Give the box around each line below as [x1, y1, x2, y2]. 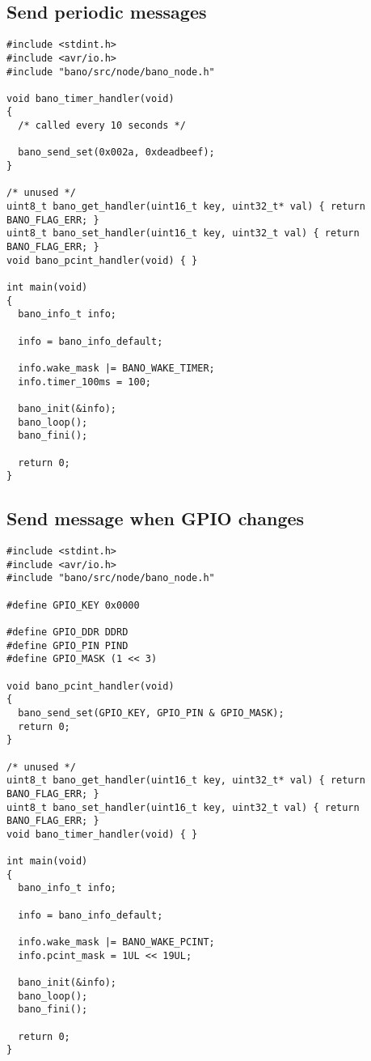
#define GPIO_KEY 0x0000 [6, 599, 140, 611]
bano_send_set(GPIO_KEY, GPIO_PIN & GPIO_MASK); [18, 707, 285, 719]
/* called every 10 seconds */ [18, 120, 186, 132]
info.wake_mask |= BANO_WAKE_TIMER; [18, 362, 215, 374]
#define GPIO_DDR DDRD [6, 626, 129, 638]
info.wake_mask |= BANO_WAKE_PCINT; [18, 936, 215, 949]
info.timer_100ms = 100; [18, 376, 151, 388]
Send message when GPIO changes [6, 506, 305, 531]
